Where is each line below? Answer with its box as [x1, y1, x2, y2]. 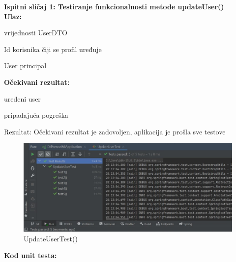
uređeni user [4, 93, 41, 104]
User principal [4, 60, 47, 71]
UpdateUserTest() [24, 233, 78, 243]
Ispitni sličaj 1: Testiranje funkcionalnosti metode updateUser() [4, 1, 224, 11]
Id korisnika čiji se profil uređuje [4, 44, 102, 54]
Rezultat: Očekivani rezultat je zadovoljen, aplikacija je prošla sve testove [4, 126, 226, 136]
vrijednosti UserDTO [4, 27, 67, 38]
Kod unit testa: [4, 250, 57, 260]
